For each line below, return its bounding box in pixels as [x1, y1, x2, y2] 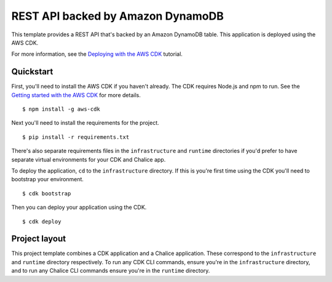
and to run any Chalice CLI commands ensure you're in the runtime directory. [11, 267, 210, 275]
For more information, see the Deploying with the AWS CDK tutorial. [11, 50, 183, 58]
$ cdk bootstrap [22, 190, 71, 197]
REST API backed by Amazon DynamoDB [11, 9, 224, 23]
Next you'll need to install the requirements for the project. [11, 119, 159, 127]
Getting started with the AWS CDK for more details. [11, 91, 141, 98]
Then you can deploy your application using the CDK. [11, 203, 147, 211]
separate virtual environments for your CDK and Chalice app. [11, 155, 166, 163]
